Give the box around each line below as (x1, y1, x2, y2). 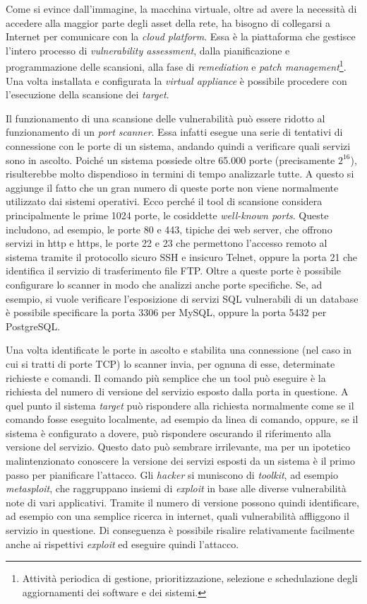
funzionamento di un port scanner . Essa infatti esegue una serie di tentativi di (6, 124, 343, 139)
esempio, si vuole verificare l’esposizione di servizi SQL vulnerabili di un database (6, 291, 359, 306)
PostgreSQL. (6, 318, 61, 333)
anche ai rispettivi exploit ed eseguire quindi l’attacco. (6, 536, 239, 551)
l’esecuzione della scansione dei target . (6, 87, 169, 102)
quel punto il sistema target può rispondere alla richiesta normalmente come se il (6, 397, 354, 412)
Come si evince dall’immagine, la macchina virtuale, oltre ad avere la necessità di (6, 1, 357, 16)
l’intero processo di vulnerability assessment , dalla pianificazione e (6, 42, 290, 57)
